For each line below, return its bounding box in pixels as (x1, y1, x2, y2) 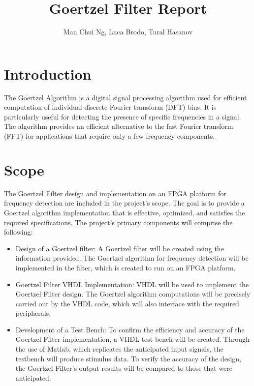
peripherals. (15, 308, 51, 318)
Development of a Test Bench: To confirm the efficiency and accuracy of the (15, 324, 245, 334)
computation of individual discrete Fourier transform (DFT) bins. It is (4, 102, 217, 112)
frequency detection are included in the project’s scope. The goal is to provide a (4, 198, 245, 208)
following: (4, 227, 33, 237)
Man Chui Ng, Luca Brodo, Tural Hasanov (63, 27, 193, 37)
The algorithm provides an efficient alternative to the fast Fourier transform (4, 121, 233, 131)
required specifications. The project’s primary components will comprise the (4, 217, 233, 227)
